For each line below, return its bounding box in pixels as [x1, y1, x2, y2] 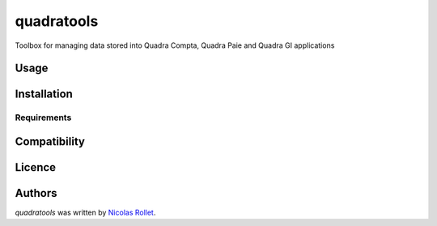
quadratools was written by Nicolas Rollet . [15, 207, 156, 218]
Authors [15, 186, 57, 200]
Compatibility [15, 134, 85, 148]
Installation [15, 87, 73, 101]
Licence [15, 160, 57, 174]
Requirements [15, 112, 72, 123]
